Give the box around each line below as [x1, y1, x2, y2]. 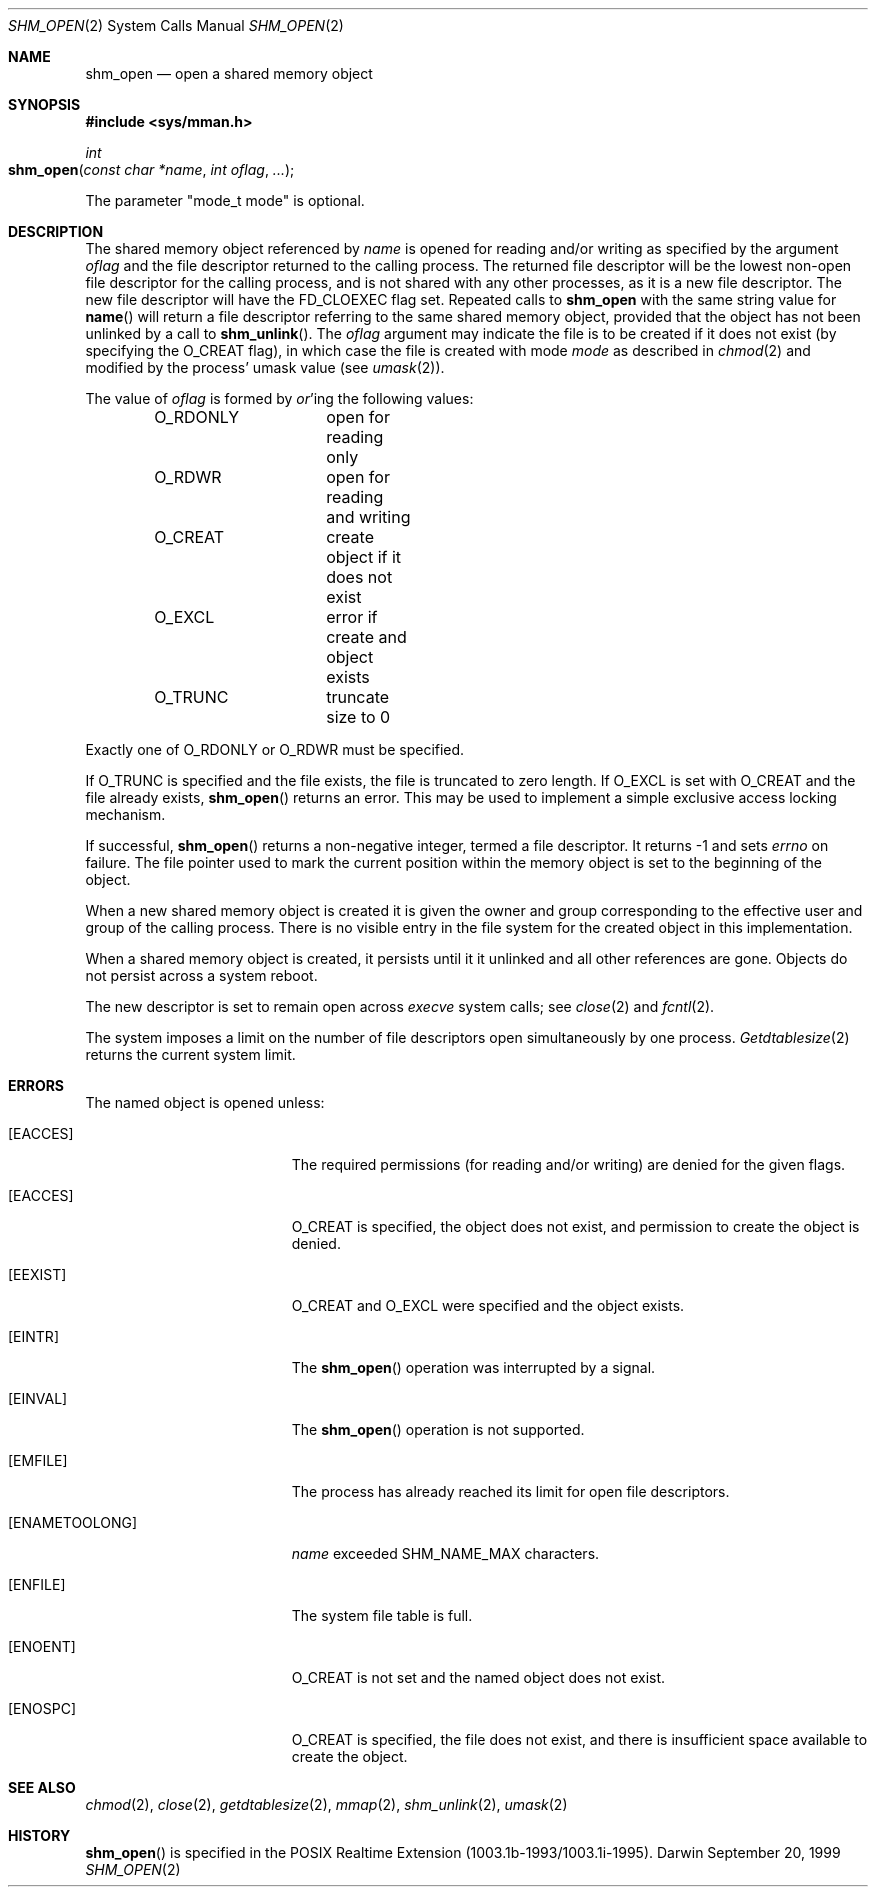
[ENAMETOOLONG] [8, 1514, 138, 1531]
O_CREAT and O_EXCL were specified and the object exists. [291, 1297, 685, 1314]
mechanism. [85, 806, 166, 823]
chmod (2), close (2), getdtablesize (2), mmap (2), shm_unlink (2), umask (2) [85, 1796, 568, 1813]
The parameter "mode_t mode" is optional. [85, 192, 365, 209]
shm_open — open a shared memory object [85, 65, 373, 82]
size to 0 [326, 707, 391, 727]
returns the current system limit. [85, 1046, 296, 1063]
